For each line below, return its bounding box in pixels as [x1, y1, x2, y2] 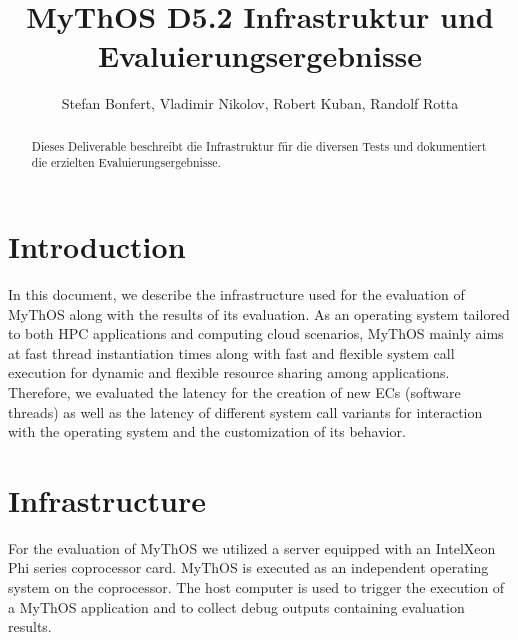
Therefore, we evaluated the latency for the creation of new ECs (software [8, 381, 461, 402]
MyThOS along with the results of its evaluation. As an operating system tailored [8, 303, 510, 324]
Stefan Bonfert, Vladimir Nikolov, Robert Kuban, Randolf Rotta [61, 93, 459, 114]
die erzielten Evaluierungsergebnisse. [31, 154, 221, 171]
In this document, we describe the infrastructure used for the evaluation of [8, 283, 465, 304]
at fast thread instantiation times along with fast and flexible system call [8, 342, 455, 363]
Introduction [8, 226, 186, 267]
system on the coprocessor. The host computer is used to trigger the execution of [8, 577, 505, 598]
